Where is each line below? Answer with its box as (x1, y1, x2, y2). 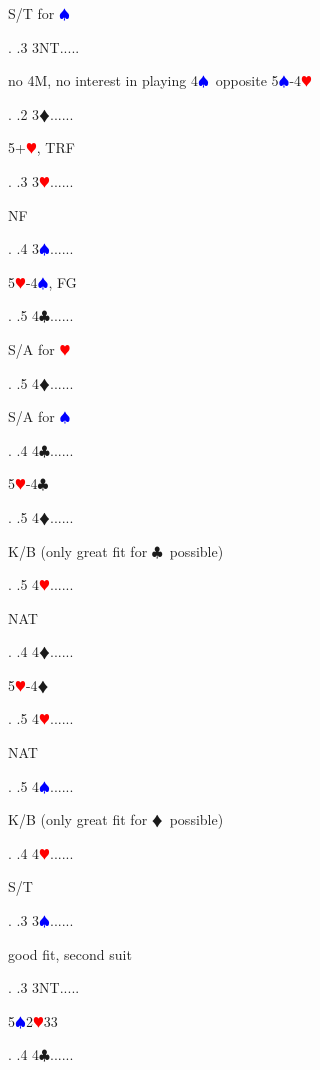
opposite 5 (215, 70, 279, 91)
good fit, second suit (8, 943, 132, 964)
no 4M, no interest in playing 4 (8, 70, 198, 91)
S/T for (8, 3, 55, 23)
